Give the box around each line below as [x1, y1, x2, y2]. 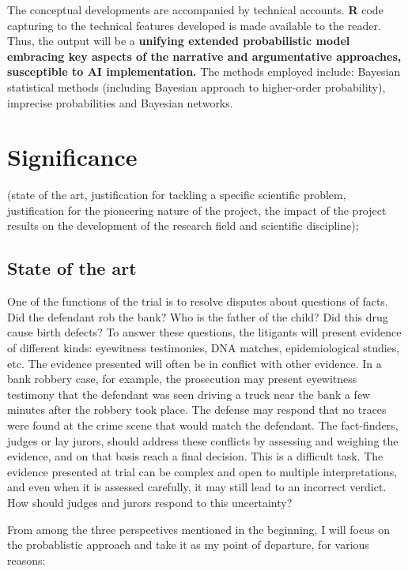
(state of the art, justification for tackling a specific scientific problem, [7, 186, 346, 203]
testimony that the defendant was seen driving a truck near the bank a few [7, 385, 371, 402]
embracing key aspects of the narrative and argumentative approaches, [7, 47, 402, 64]
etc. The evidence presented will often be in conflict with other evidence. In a [7, 355, 382, 371]
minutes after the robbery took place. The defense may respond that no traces [7, 401, 387, 418]
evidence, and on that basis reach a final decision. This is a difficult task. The [7, 448, 383, 464]
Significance [7, 141, 138, 173]
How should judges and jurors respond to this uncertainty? [7, 494, 293, 510]
